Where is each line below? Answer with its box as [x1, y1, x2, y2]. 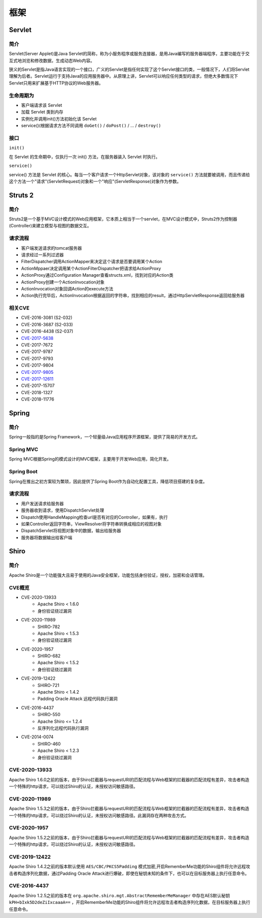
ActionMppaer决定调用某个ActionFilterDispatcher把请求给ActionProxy [21, 265, 161, 271]
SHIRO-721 [37, 682, 60, 688]
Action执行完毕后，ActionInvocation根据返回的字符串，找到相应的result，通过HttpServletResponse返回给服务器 [21, 293, 245, 299]
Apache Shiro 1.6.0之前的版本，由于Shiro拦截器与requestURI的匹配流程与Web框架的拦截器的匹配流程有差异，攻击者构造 [9, 777, 249, 783]
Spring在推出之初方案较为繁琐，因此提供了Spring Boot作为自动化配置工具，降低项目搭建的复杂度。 [9, 478, 207, 484]
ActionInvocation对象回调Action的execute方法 [21, 285, 114, 291]
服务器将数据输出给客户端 [21, 534, 72, 540]
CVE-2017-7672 [21, 342, 53, 348]
